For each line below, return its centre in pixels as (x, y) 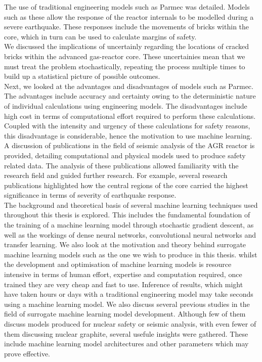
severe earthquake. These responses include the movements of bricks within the (127, 27)
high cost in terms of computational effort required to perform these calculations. (130, 116)
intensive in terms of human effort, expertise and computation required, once (123, 274)
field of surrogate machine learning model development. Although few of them (125, 314)
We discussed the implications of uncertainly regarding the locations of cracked (126, 46)
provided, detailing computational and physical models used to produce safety (125, 155)
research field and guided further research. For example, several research (116, 175)
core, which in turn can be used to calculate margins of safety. (100, 36)
